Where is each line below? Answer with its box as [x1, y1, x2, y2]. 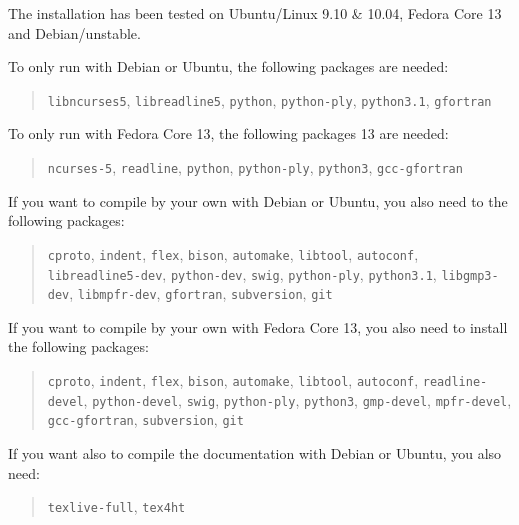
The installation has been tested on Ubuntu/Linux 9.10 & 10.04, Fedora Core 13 [8, 3, 502, 23]
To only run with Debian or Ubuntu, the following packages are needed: [8, 56, 449, 77]
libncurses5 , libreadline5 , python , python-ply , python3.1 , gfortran [47, 89, 492, 110]
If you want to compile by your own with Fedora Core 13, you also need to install [8, 316, 508, 337]
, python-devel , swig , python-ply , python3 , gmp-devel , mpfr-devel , [83, 389, 512, 410]
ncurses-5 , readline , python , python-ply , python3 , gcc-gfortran [47, 157, 463, 178]
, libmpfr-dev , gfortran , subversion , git [69, 283, 333, 304]
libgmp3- [441, 268, 499, 283]
